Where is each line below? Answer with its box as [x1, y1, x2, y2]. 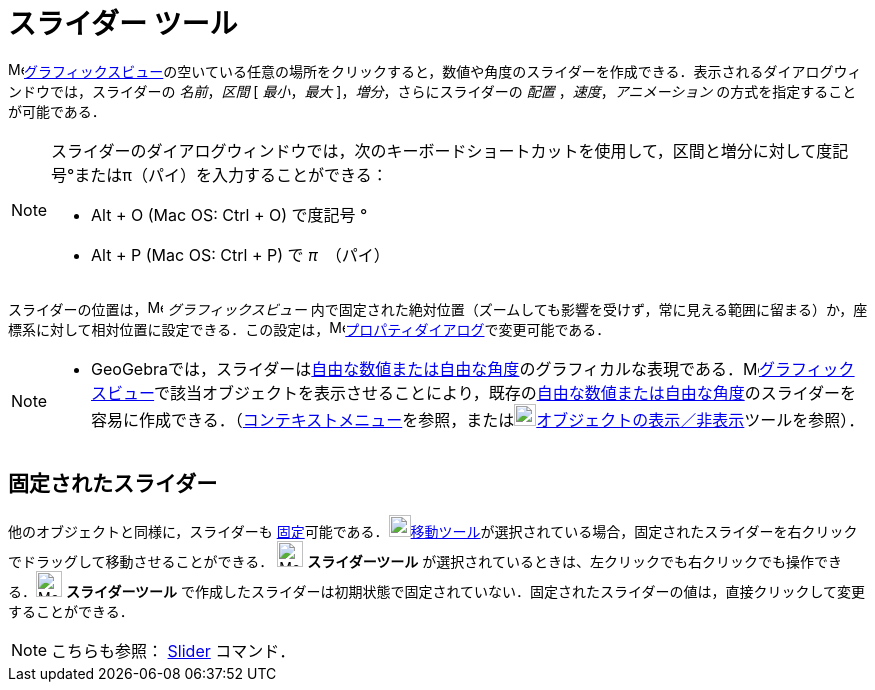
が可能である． [8, 102, 106, 120]
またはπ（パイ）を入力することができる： [74, 164, 388, 185]
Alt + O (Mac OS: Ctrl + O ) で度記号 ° [91, 204, 368, 225]
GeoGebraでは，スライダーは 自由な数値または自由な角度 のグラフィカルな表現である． [91, 358, 743, 379]
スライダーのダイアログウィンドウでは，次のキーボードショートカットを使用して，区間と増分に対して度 [51, 140, 833, 161]
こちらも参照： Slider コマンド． [51, 640, 296, 661]
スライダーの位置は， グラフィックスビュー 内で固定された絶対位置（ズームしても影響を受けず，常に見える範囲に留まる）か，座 [8, 300, 868, 318]
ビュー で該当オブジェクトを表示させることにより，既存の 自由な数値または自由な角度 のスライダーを [107, 382, 857, 403]
